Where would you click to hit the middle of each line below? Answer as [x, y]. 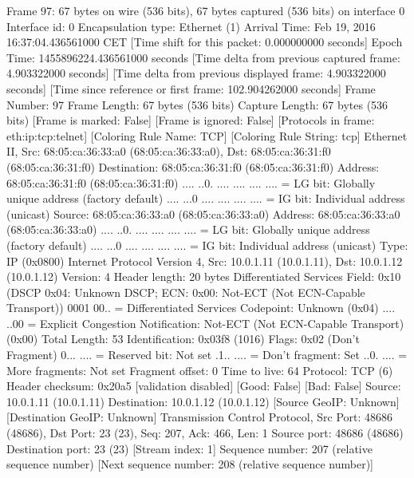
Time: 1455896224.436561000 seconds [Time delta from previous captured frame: [203, 57]
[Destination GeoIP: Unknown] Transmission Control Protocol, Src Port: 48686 [200, 417]
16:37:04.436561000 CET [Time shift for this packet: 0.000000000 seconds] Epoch [205, 42]
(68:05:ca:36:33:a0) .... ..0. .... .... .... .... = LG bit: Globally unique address [188, 229]
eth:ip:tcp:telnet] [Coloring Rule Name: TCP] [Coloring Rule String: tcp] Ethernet [207, 135]
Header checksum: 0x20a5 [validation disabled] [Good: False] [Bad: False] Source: [204, 386]
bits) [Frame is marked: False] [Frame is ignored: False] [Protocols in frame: [191, 120]
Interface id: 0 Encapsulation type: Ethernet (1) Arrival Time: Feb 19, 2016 [191, 26]
